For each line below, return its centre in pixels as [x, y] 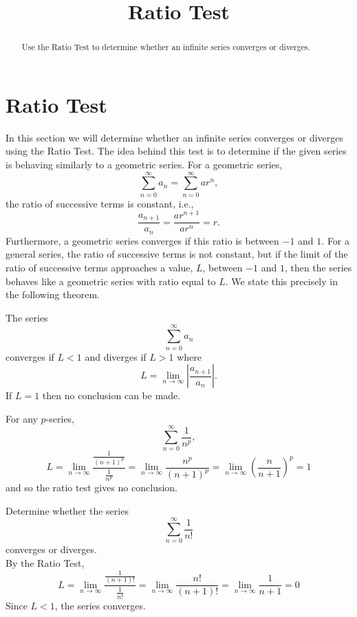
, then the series [318, 268]
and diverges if [116, 356]
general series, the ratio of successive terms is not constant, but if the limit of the [177, 254]
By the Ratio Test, [45, 562]
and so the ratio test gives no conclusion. [91, 487]
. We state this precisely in [281, 281]
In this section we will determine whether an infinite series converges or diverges [175, 137]
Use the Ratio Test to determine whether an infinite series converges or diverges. [166, 47]
